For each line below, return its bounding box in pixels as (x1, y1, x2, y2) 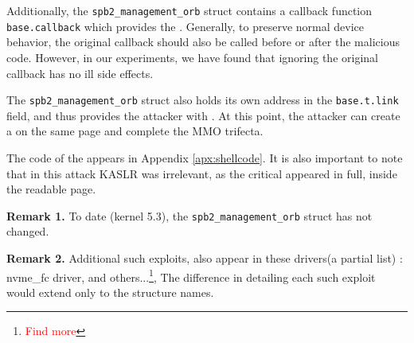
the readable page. (6, 181, 96, 197)
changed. (6, 223, 49, 240)
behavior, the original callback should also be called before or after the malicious (6, 33, 400, 50)
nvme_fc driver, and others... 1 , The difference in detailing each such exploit (6, 266, 376, 285)
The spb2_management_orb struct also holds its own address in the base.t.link (6, 92, 399, 108)
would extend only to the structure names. (6, 283, 214, 300)
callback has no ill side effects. (6, 64, 154, 81)
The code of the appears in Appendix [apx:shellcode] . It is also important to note (6, 149, 403, 166)
